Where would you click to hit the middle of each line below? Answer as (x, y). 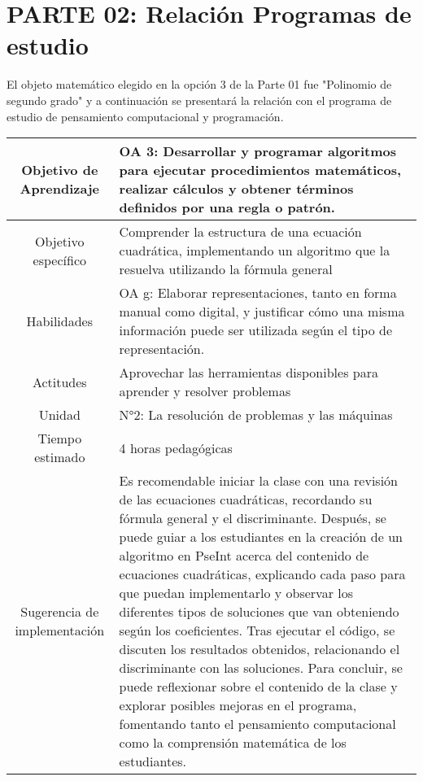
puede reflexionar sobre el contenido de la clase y (258, 687)
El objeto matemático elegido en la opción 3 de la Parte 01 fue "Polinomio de (199, 84)
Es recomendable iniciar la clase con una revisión (258, 481)
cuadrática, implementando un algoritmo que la (255, 251)
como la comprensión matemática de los (233, 743)
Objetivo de (60, 170)
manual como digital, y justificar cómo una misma (262, 312)
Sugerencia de (60, 612)
